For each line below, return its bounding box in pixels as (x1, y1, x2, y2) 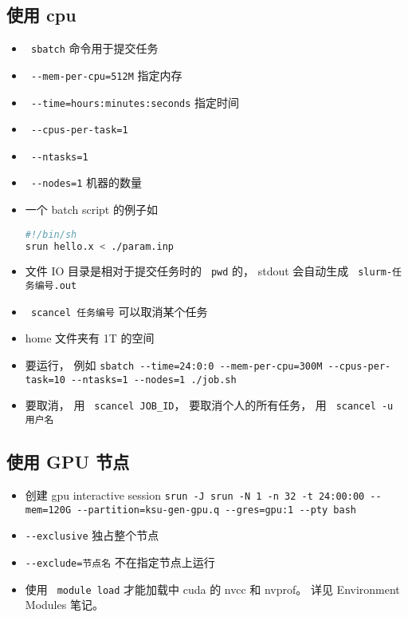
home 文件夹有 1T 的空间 (25, 330, 155, 346)
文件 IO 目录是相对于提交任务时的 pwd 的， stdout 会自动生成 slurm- (25, 263, 393, 279)
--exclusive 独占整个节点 (25, 527, 159, 544)
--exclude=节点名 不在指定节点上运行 (25, 553, 215, 570)
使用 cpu (6, 2, 76, 27)
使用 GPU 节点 (6, 449, 130, 474)
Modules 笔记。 (25, 596, 104, 613)
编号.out (34, 280, 77, 292)
